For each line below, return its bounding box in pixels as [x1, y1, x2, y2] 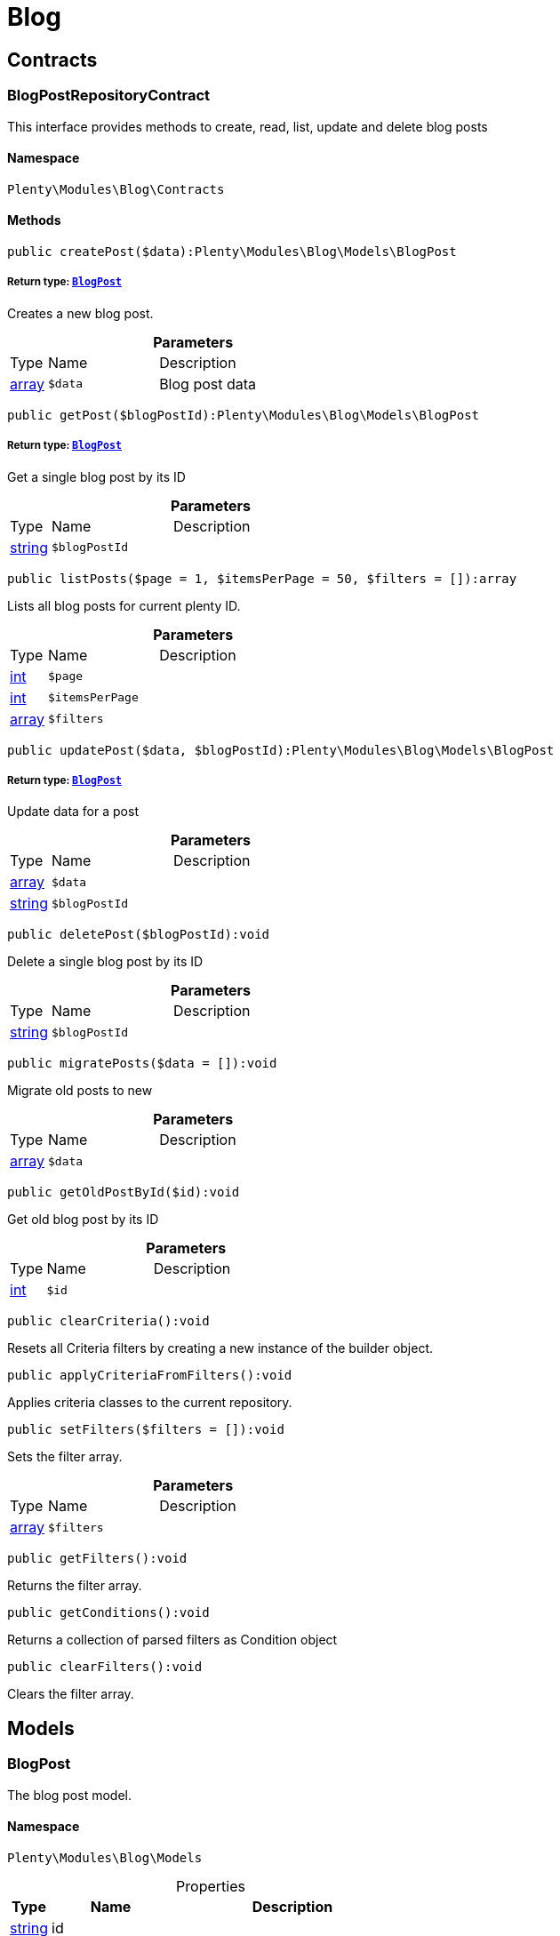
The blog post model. [7, 1787, 132, 1803]
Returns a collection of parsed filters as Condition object [7, 1632, 338, 1648]
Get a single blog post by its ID [7, 468, 186, 484]
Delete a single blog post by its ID [7, 954, 204, 970]
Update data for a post [7, 804, 139, 820]
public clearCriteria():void [7, 1314, 210, 1329]
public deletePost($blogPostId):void [7, 927, 270, 942]
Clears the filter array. [7, 1686, 134, 1702]
